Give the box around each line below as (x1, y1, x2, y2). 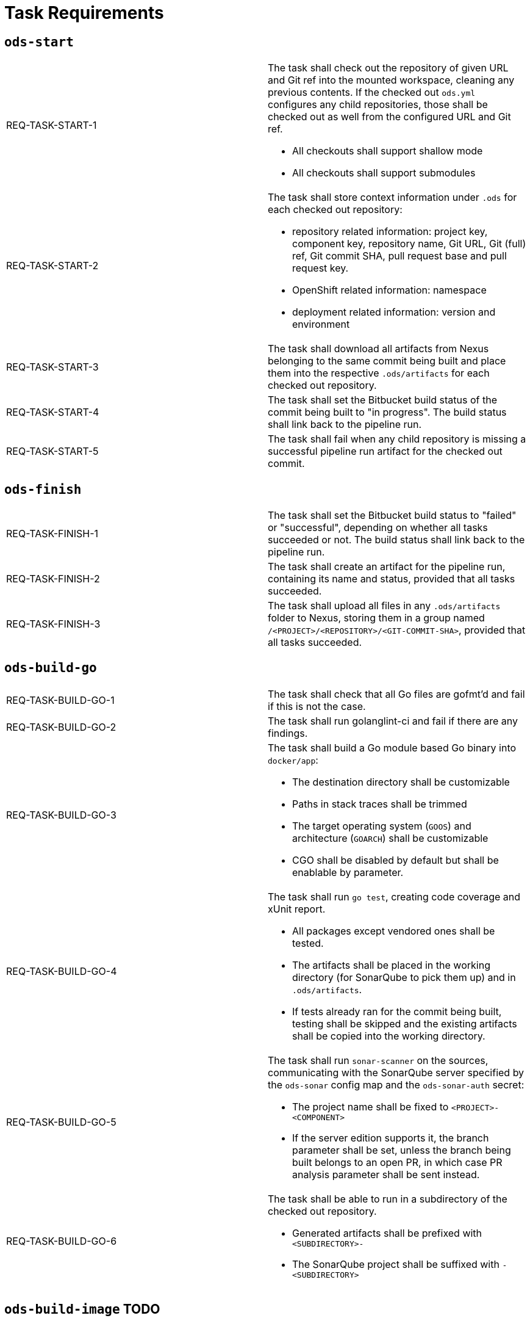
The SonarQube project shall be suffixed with (292, 1258, 500, 1270)
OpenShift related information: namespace (292, 284, 487, 297)
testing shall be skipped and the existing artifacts (292, 1017, 517, 1030)
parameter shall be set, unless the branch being (292, 1143, 511, 1156)
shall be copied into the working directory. (292, 1029, 485, 1042)
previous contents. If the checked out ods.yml (268, 86, 476, 99)
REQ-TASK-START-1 (6, 119, 97, 132)
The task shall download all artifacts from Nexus (268, 342, 489, 355)
